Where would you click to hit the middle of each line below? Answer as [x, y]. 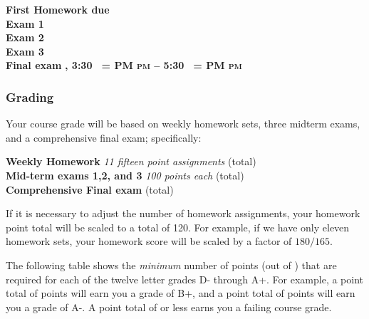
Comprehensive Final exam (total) [90, 189]
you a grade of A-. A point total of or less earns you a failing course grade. [169, 307]
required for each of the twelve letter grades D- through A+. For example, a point [185, 279]
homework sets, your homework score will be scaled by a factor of [149, 241]
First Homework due [58, 9]
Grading [30, 96]
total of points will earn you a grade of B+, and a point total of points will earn [181, 293]
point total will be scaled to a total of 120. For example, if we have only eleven [178, 227]
